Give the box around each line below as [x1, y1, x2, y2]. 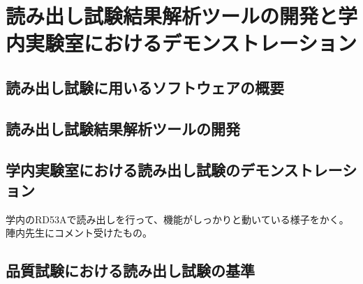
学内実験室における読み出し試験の [6, 158, 240, 180]
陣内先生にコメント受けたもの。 [6, 225, 152, 240]
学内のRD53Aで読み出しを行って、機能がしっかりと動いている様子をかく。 [6, 211, 349, 226]
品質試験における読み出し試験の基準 [6, 260, 255, 281]
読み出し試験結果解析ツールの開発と [6, 1, 339, 30]
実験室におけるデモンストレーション [25, 29, 357, 57]
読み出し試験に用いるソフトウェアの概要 [6, 76, 284, 98]
